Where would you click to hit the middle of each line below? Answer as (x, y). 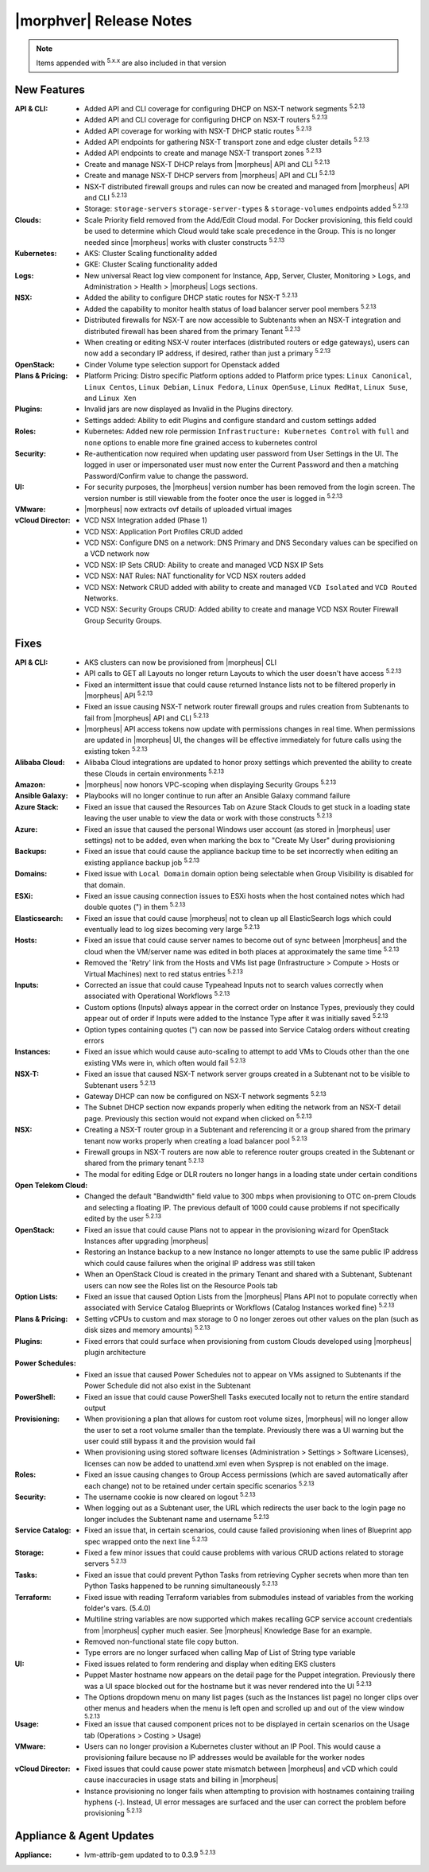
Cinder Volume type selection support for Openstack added (182, 364)
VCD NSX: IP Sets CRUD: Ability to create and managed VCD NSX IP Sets (204, 565)
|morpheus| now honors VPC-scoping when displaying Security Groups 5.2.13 (211, 784)
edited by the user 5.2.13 (123, 1218)
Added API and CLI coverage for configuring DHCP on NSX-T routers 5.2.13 (206, 119)
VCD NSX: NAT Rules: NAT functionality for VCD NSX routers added (195, 576)
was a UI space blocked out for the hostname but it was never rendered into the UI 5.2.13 (228, 1686)
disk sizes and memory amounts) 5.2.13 (147, 1330)
